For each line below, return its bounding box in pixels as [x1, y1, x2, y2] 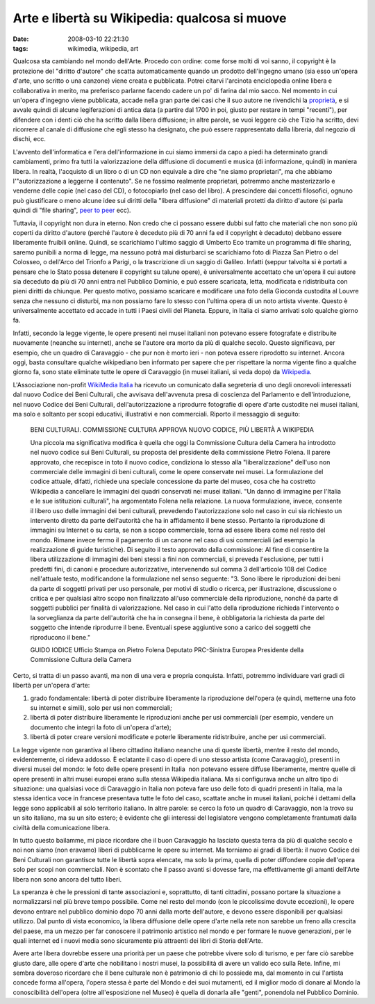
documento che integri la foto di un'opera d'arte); [30, 723, 172, 731]
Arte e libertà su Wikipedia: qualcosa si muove [12, 10, 287, 26]
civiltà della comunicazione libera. [12, 823, 110, 832]
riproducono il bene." [30, 633, 90, 641]
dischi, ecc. [12, 135, 47, 143]
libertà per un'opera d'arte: [12, 681, 90, 690]
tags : [12, 44, 28, 52]
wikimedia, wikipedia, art [67, 44, 139, 52]
